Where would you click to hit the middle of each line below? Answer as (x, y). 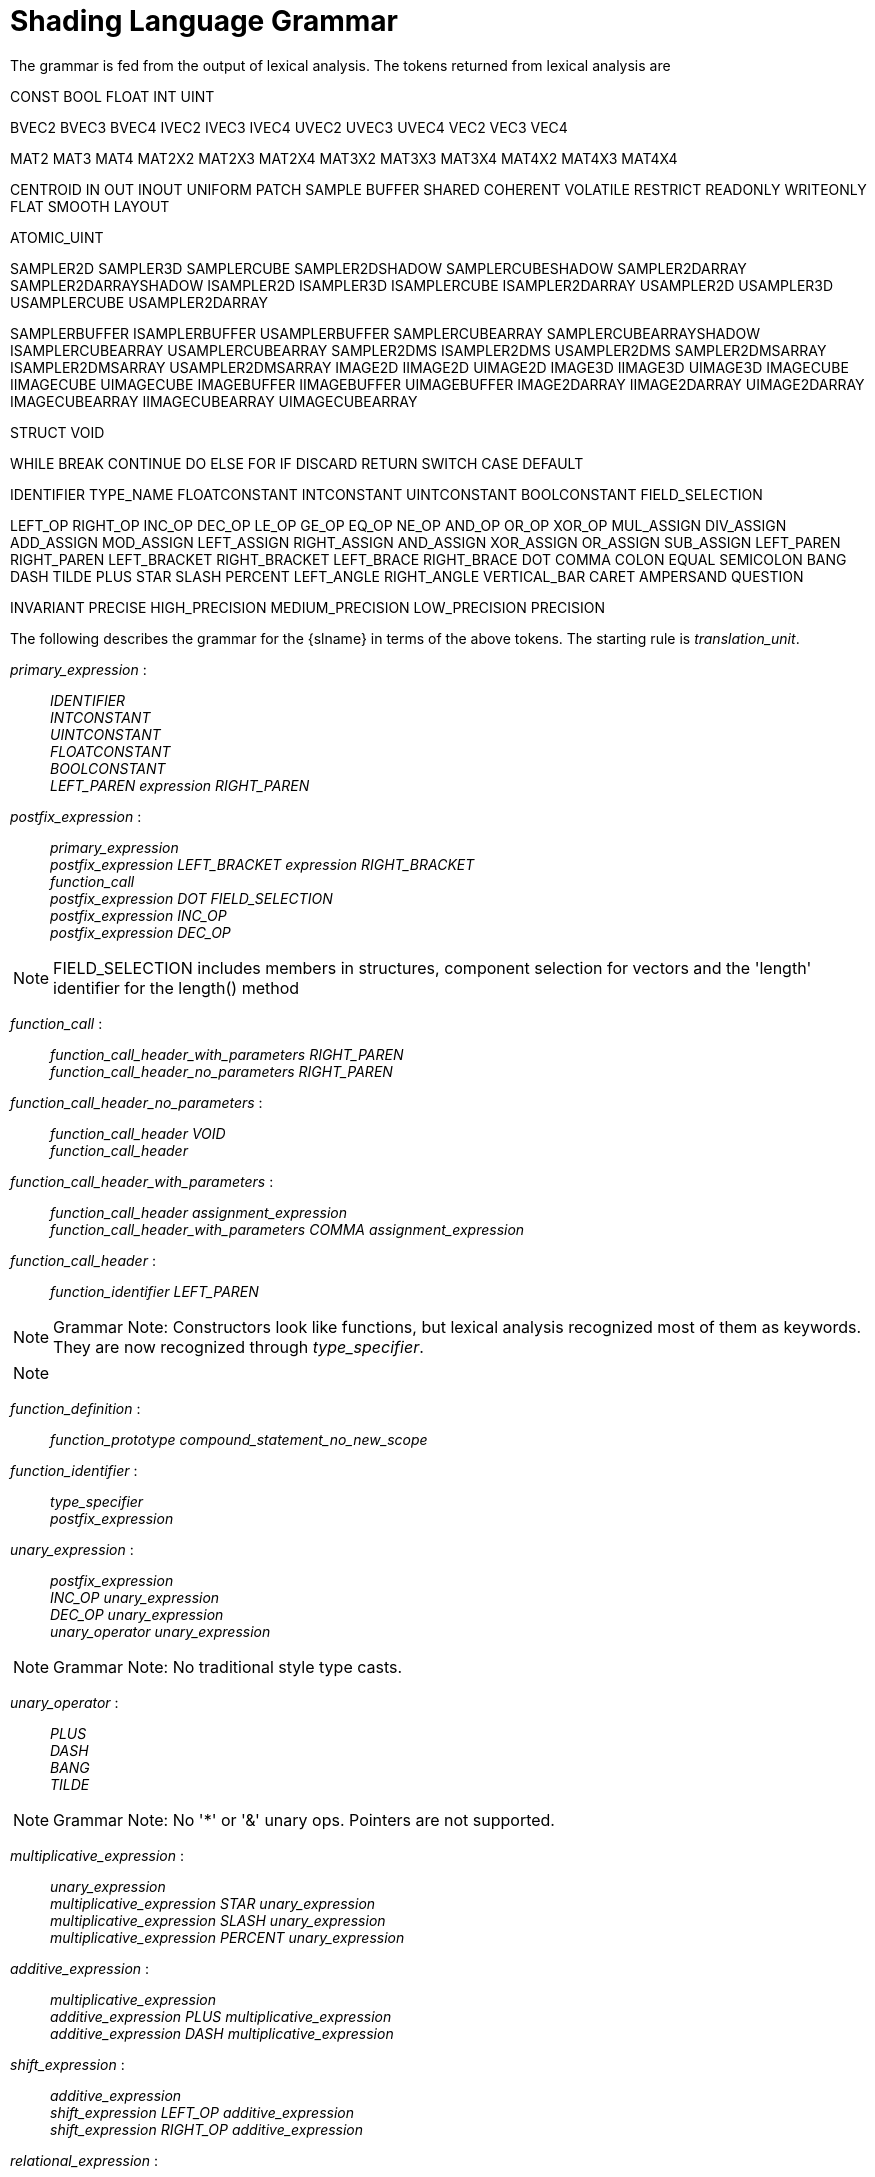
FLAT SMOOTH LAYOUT (90, 206)
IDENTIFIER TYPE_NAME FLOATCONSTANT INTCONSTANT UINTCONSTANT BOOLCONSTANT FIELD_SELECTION (386, 494)
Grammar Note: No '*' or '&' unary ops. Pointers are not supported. (304, 1819)
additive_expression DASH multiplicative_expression (222, 2033)
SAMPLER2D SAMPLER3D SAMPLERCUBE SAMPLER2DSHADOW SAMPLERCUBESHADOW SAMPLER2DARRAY (378, 268)
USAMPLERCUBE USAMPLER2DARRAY (139, 302)
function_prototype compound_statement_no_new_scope (239, 1439)
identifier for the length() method (176, 987)
